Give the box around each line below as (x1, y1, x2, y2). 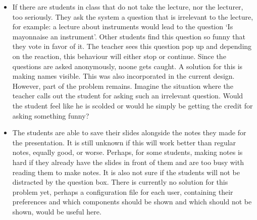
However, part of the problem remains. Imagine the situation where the (12, 80, 233, 91)
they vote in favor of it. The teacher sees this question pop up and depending (12, 41, 252, 51)
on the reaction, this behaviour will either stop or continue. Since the (12, 50, 226, 61)
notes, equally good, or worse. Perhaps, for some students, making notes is (12, 147, 243, 157)
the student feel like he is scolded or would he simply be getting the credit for (12, 100, 253, 111)
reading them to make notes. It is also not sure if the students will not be (12, 167, 240, 177)
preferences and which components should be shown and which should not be (12, 196, 252, 207)
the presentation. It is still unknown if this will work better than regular (12, 137, 236, 147)
